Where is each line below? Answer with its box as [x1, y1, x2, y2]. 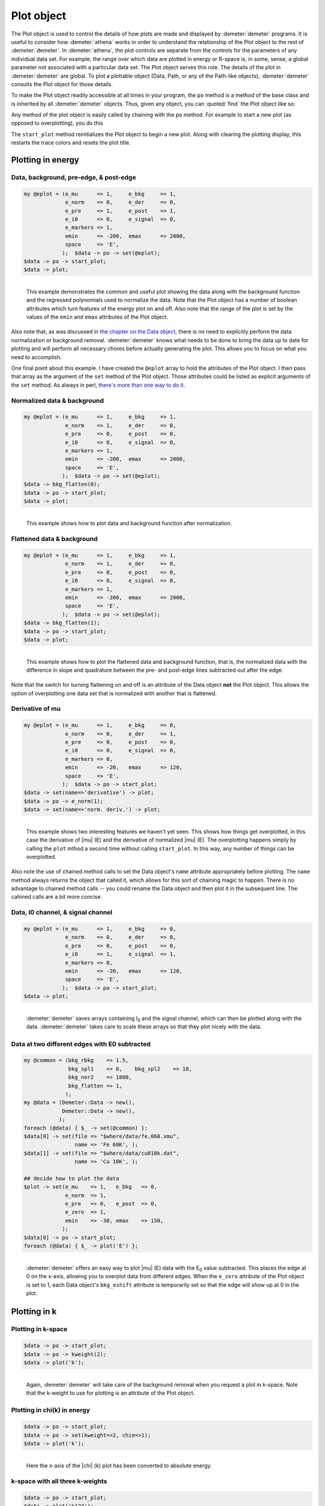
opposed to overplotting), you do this [11, 119, 104, 127]
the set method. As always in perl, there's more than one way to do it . [11, 381, 185, 389]
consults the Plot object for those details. [11, 80, 113, 87]
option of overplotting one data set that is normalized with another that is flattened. [11, 690, 217, 697]
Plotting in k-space [11, 1325, 67, 1334]
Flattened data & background [11, 535, 98, 543]
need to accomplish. [11, 353, 62, 361]
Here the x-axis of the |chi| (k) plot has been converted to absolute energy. [26, 1461, 212, 1469]
